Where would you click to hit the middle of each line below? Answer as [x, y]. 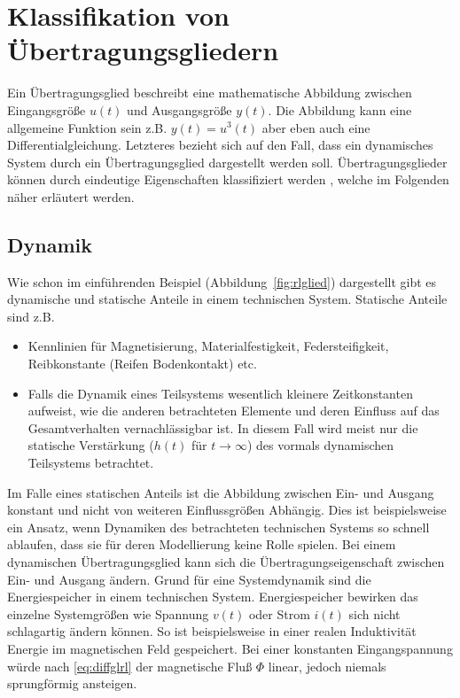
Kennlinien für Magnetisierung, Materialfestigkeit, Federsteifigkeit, [208, 346]
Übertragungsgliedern [143, 50]
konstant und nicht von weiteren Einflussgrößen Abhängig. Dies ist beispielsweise [227, 510]
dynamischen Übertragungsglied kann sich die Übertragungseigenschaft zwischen [226, 561]
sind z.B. [31, 316]
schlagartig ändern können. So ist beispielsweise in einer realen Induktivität [212, 631]
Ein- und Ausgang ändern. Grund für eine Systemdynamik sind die [189, 579]
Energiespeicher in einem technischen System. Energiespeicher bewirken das [213, 597]
